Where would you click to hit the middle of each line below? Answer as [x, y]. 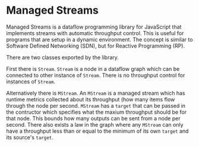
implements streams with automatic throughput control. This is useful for [95, 33]
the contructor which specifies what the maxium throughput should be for [97, 112]
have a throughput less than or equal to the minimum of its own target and [97, 131]
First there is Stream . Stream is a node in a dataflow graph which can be [93, 68]
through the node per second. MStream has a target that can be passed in [96, 105]
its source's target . [30, 137]
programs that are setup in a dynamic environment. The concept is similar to [99, 39]
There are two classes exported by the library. [62, 57]
